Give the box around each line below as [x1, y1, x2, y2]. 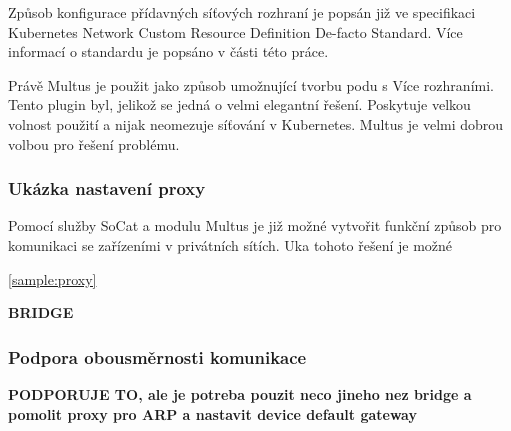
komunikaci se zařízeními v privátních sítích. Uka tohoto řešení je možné [8, 234, 453, 255]
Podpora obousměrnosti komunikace [8, 344, 307, 369]
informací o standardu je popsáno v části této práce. [8, 41, 329, 62]
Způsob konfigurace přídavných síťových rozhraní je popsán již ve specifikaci [8, 2, 476, 22]
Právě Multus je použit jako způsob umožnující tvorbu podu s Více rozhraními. [8, 74, 494, 95]
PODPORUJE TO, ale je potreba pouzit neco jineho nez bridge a [8, 383, 472, 404]
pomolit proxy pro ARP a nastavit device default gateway [8, 403, 417, 424]
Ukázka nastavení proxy [8, 176, 206, 201]
